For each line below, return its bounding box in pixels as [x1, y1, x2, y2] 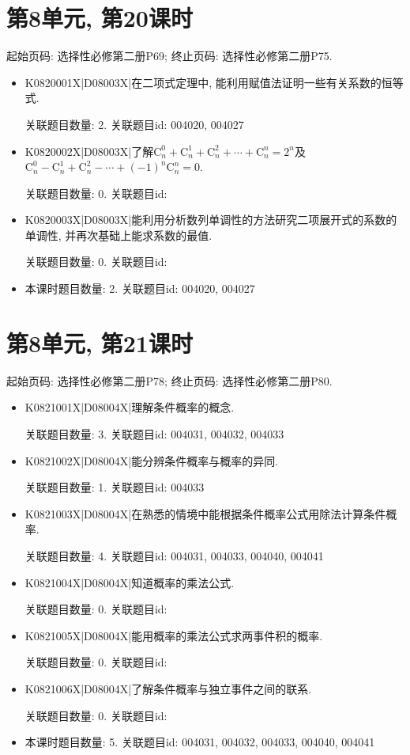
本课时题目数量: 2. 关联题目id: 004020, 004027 [24, 280, 255, 297]
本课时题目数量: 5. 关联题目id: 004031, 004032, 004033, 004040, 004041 [24, 734, 375, 750]
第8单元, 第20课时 [6, 2, 193, 34]
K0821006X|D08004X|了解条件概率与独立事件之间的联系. [24, 680, 312, 696]
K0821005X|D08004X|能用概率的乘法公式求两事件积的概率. [24, 627, 323, 643]
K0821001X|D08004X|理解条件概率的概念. [24, 399, 235, 415]
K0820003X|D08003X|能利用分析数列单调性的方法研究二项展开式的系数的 [24, 211, 397, 228]
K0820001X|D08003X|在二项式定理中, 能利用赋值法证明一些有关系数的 [24, 74, 382, 90]
